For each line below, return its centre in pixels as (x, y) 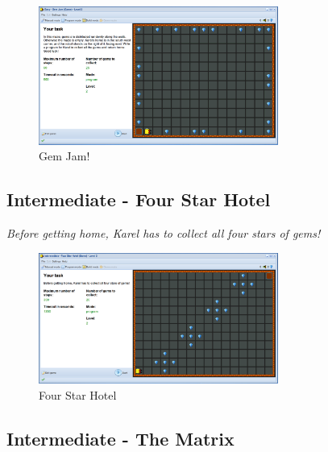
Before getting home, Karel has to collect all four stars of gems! (164, 233)
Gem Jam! (64, 156)
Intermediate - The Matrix (120, 438)
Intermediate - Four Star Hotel (139, 199)
